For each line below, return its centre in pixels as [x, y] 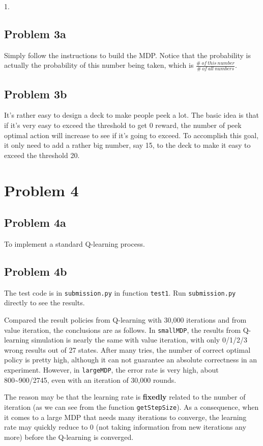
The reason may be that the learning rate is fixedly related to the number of [125, 397]
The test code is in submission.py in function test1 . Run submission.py [120, 292]
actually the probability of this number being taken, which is [99, 65]
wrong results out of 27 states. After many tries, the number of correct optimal [127, 349]
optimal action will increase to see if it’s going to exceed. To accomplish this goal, [131, 135]
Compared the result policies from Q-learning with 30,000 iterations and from [125, 320]
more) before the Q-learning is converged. [69, 437]
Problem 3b [36, 94]
